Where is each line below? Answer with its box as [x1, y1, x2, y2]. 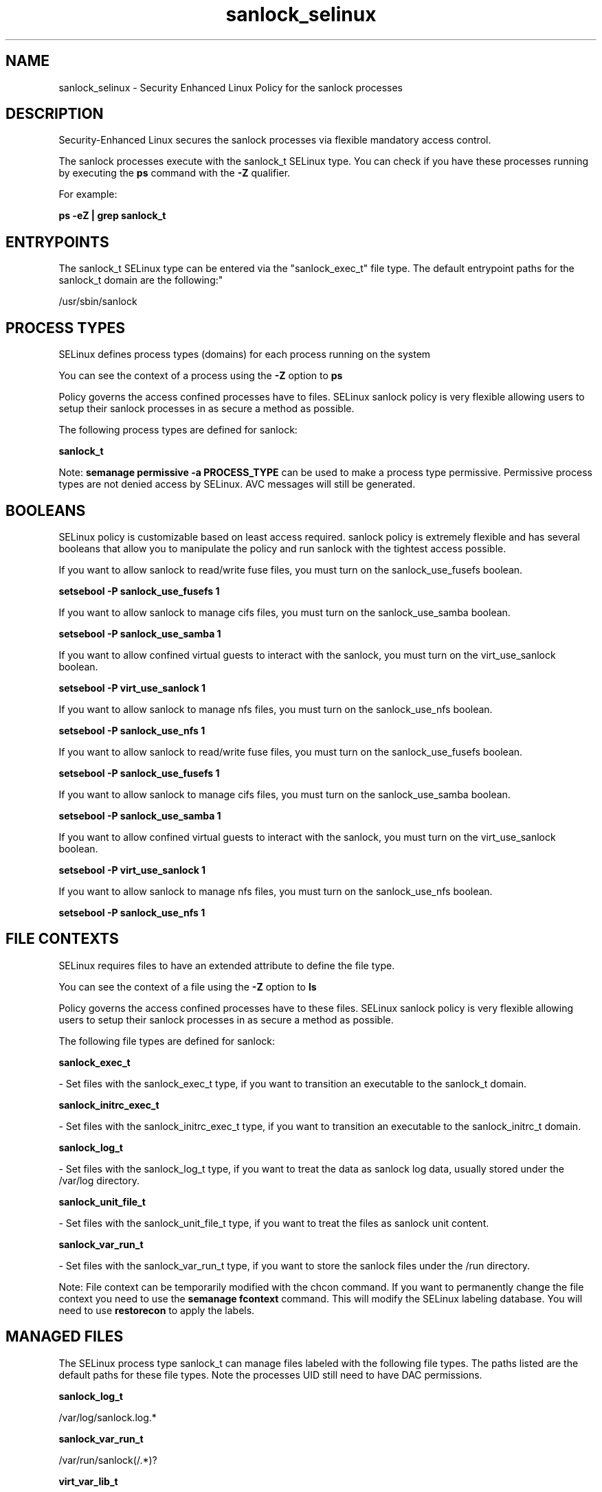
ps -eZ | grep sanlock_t [58, 210, 166, 222]
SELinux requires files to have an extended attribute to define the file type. [58, 959, 395, 971]
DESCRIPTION [5, 105, 104, 123]
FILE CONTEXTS [5, 930, 119, 948]
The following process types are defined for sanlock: [58, 424, 298, 436]
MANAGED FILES [5, 1328, 124, 1346]
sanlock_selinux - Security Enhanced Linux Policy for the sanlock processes [58, 81, 403, 93]
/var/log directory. [58, 1174, 140, 1186]
